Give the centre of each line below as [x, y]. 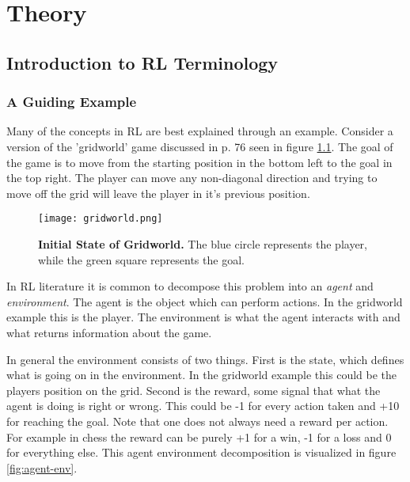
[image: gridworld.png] [101, 219]
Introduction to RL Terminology [142, 62]
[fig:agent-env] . [42, 467]
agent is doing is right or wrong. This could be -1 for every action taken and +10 [203, 406]
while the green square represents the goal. [141, 259]
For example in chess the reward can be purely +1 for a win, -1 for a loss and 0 [199, 436]
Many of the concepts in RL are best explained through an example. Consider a [200, 131]
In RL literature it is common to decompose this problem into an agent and [190, 286]
